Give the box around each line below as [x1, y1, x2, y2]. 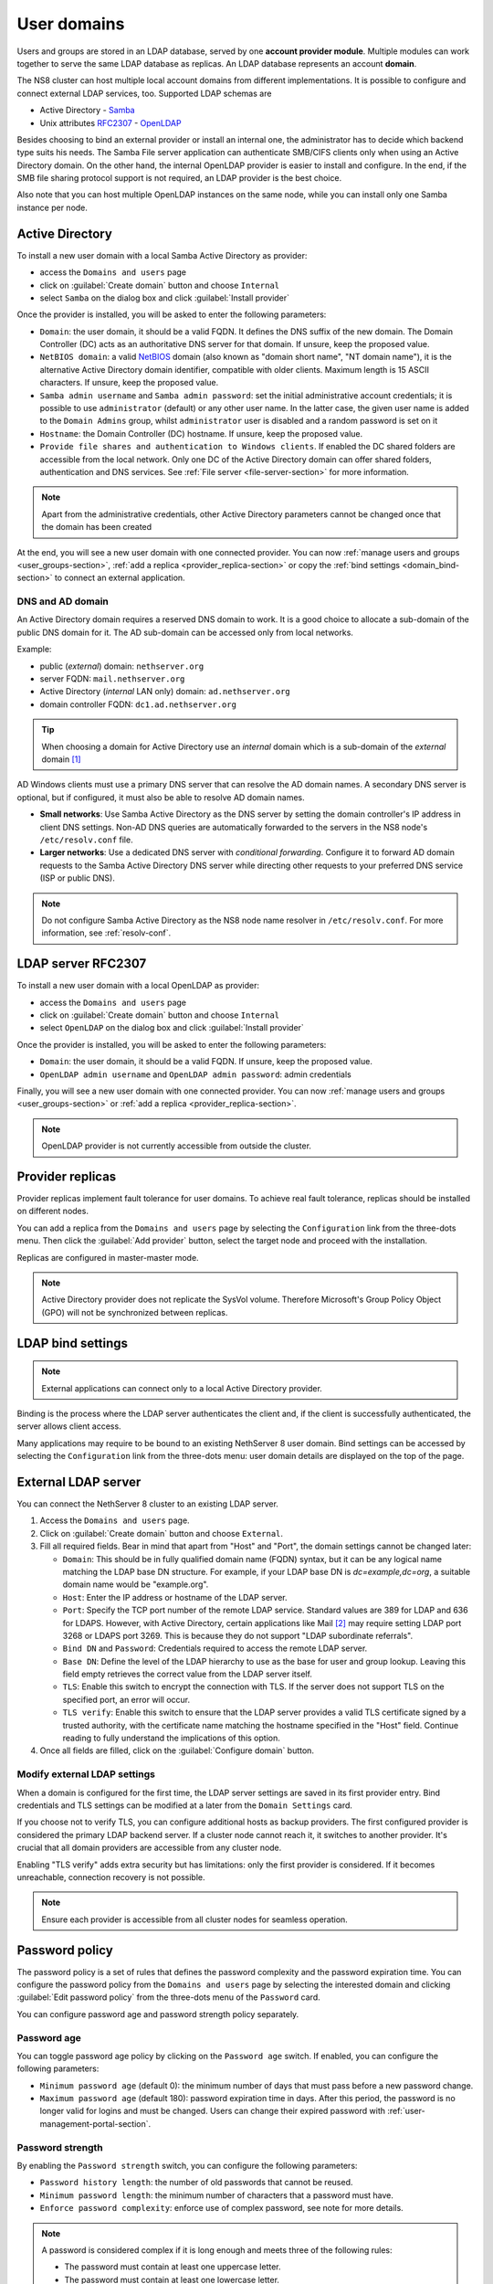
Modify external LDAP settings [16, 1768, 155, 1781]
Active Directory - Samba [39, 105, 136, 116]
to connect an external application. [54, 572, 186, 584]
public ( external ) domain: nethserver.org [39, 661, 205, 671]
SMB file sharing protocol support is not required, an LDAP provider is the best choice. [16, 173, 342, 184]
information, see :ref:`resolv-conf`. [41, 927, 172, 938]
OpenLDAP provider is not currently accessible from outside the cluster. [41, 1140, 312, 1151]
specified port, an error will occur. [62, 1694, 191, 1705]
